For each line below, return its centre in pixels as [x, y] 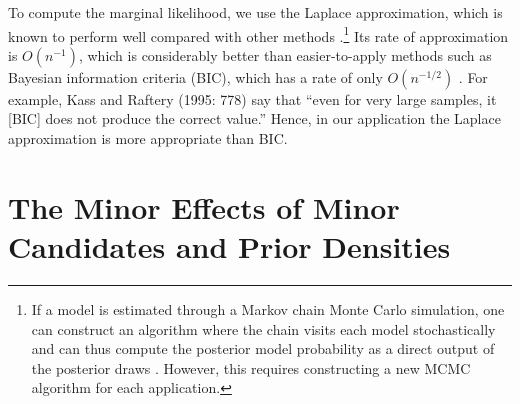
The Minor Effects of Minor [204, 206]
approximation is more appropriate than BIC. [148, 138]
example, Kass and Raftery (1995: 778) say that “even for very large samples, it [252, 98]
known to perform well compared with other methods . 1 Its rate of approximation [258, 34]
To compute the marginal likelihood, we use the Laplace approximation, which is [255, 12]
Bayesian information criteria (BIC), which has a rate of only [195, 76]
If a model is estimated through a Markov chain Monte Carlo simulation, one [268, 308]
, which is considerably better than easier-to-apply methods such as [285, 54]
